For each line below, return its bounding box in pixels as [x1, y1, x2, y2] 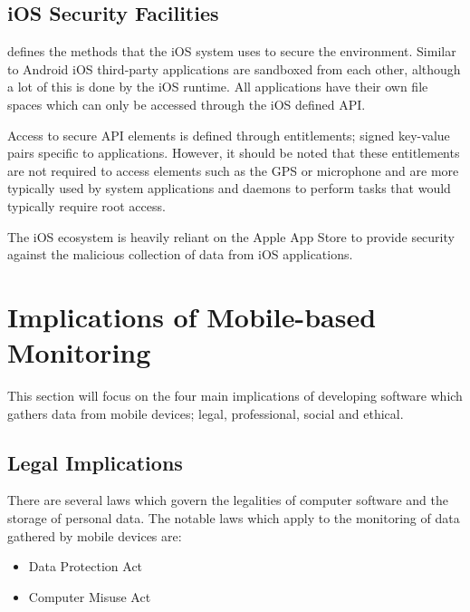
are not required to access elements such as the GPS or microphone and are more [7, 160, 459, 180]
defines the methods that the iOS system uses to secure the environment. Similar [7, 42, 456, 61]
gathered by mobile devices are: [7, 526, 182, 545]
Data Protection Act [28, 557, 143, 576]
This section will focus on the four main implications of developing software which [7, 386, 463, 405]
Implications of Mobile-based [7, 297, 377, 335]
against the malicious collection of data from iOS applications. [7, 245, 353, 264]
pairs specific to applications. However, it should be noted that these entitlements [7, 143, 460, 162]
